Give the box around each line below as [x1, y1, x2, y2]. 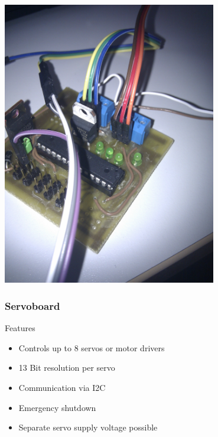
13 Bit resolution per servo [18, 361, 115, 374]
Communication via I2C [18, 381, 106, 393]
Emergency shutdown [18, 401, 96, 413]
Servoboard [5, 298, 60, 313]
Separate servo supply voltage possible [18, 421, 158, 433]
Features [5, 322, 35, 334]
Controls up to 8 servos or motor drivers [18, 341, 165, 354]
